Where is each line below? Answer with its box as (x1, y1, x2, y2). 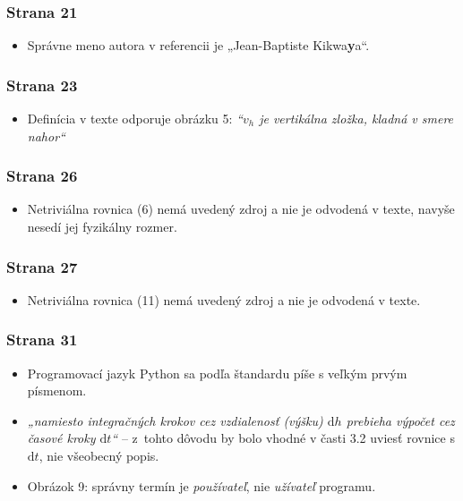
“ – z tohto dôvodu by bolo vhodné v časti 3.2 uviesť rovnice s (111, 429, 455, 447)
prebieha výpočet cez (346, 411, 455, 429)
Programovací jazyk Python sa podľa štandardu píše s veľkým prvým (27, 363, 407, 382)
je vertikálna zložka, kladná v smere (259, 109, 454, 128)
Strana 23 (6, 73, 78, 96)
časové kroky (27, 429, 96, 447)
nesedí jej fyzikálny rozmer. (27, 217, 177, 236)
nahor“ (27, 126, 65, 145)
